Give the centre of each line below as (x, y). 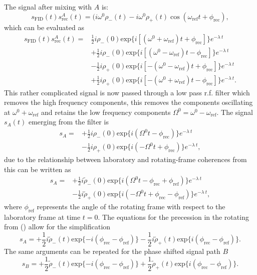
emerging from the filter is (68, 122)
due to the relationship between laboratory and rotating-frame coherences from (125, 159)
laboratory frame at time (42, 217)
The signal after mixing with (48, 7)
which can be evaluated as (44, 27)
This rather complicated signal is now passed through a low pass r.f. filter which (127, 92)
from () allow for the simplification (57, 227)
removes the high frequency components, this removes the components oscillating (128, 102)
